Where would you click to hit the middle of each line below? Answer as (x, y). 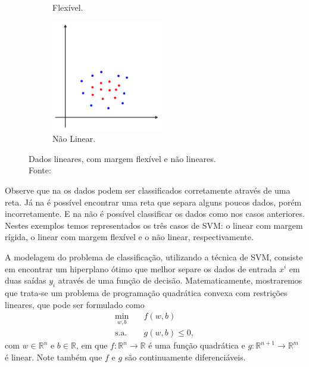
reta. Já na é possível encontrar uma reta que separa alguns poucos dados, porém (153, 202)
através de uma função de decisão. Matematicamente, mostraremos (180, 280)
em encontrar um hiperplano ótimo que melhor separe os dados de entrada (141, 268)
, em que (92, 345)
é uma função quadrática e (197, 345)
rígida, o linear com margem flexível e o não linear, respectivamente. (129, 237)
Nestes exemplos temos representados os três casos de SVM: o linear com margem (154, 225)
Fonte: (40, 170)
